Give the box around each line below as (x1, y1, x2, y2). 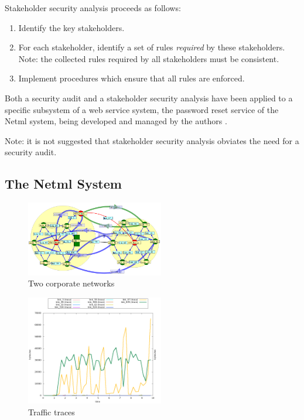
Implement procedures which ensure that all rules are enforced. (18, 72, 245, 84)
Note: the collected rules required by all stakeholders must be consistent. (18, 52, 279, 64)
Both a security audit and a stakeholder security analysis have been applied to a (5, 91, 293, 104)
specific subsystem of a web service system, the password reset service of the (5, 103, 279, 115)
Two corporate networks (28, 277, 115, 289)
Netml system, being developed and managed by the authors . (5, 115, 227, 127)
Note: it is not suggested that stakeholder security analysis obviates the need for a (5, 134, 299, 146)
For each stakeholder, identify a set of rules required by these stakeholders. (18, 41, 285, 53)
